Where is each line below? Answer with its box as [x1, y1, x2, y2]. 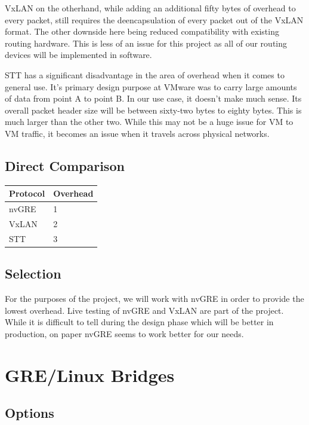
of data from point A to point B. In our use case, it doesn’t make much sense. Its [5, 92, 302, 105]
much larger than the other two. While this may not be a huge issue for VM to [5, 115, 293, 128]
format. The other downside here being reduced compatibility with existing [5, 25, 279, 38]
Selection [5, 264, 61, 283]
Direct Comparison [5, 156, 125, 175]
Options [5, 403, 54, 422]
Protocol [9, 187, 45, 200]
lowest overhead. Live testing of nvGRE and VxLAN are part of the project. [5, 304, 284, 316]
